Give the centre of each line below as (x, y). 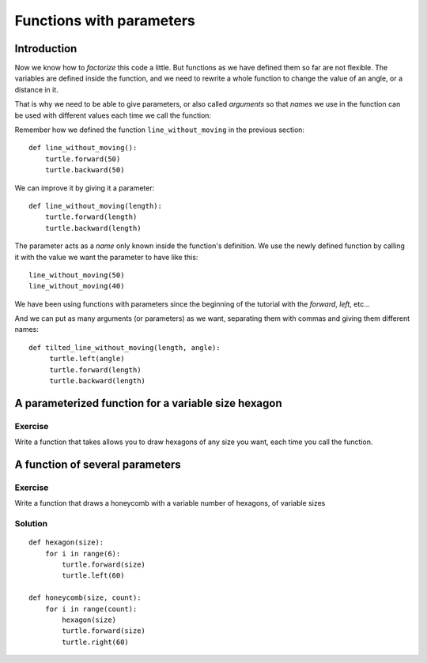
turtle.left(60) (93, 576)
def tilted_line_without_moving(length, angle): (125, 347)
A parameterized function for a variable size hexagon (148, 403)
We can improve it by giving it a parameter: (85, 188)
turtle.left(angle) (87, 359)
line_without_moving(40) (77, 286)
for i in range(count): (91, 609)
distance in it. (36, 89)
